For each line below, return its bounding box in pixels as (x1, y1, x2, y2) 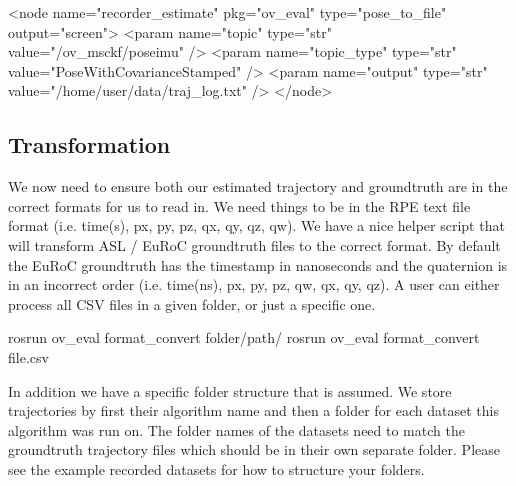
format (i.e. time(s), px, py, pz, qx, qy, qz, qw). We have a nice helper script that (8, 215, 505, 236)
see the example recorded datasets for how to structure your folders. (8, 458, 425, 479)
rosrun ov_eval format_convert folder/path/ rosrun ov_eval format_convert (8, 327, 480, 348)
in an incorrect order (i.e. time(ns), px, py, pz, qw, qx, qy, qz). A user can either (8, 274, 500, 295)
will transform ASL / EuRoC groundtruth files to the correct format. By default (8, 234, 501, 255)
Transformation (8, 129, 171, 160)
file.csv (8, 346, 49, 367)
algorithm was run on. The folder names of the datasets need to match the (8, 419, 465, 440)
